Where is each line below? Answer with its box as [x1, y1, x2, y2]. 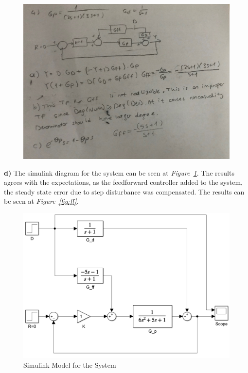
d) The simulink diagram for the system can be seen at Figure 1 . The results [4, 167, 234, 178]
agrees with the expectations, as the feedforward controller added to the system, [4, 177, 243, 187]
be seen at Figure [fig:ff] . [4, 196, 79, 206]
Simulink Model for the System [23, 359, 116, 370]
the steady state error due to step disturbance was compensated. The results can [4, 186, 245, 196]
